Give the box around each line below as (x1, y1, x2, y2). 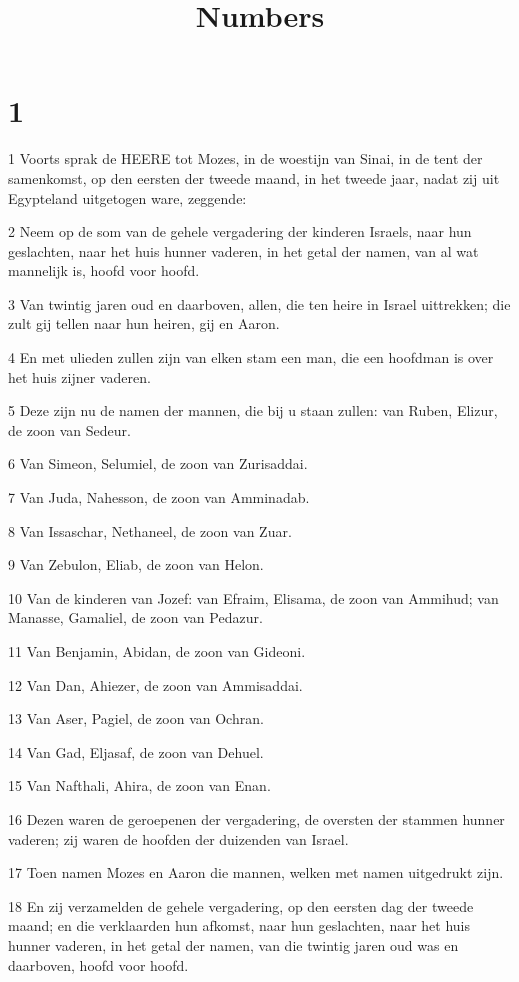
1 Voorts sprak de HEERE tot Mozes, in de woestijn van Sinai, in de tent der (8, 148, 483, 169)
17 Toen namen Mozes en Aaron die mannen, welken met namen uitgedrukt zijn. (8, 862, 504, 883)
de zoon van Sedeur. (8, 419, 131, 440)
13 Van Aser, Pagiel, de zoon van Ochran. (8, 708, 264, 729)
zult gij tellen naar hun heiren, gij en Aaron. (8, 313, 280, 334)
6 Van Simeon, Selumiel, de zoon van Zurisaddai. (8, 453, 308, 474)
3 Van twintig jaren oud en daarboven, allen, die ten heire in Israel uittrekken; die (8, 293, 511, 314)
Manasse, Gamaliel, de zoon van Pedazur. (8, 607, 263, 628)
